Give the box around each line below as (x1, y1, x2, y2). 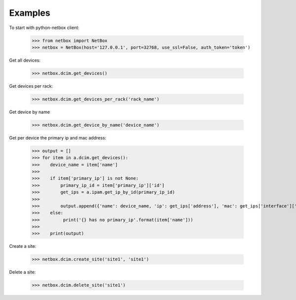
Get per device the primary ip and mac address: (9, 134, 107, 140)
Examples (9, 7, 50, 18)
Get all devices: (9, 57, 41, 63)
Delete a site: (9, 269, 36, 275)
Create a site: (9, 243, 37, 249)
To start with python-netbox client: (9, 25, 80, 31)
